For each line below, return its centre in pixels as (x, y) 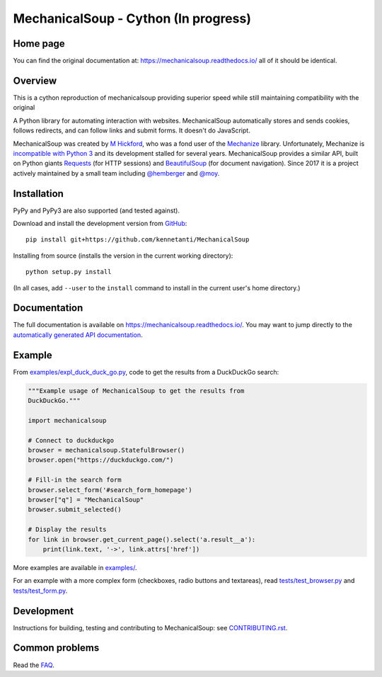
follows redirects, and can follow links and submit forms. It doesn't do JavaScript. (132, 130)
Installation (38, 194)
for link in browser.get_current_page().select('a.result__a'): (142, 539)
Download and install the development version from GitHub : (100, 223)
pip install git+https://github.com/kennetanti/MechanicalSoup (138, 240)
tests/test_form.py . (40, 591)
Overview (35, 80)
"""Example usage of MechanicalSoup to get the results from (136, 391)
